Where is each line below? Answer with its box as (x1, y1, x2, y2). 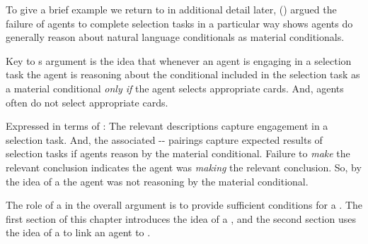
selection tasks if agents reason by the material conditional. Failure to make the (6, 146, 350, 161)
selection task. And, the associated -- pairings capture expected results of (6, 132, 323, 147)
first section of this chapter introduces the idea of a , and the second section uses (6, 211, 356, 226)
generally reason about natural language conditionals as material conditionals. (6, 30, 345, 44)
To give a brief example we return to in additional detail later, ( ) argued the (6, 2, 337, 16)
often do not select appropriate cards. (6, 94, 168, 109)
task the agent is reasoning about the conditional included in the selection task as (6, 67, 360, 82)
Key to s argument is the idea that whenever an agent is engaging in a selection (6, 53, 352, 68)
